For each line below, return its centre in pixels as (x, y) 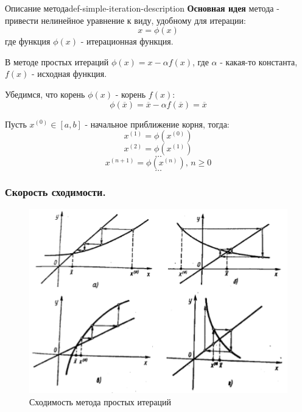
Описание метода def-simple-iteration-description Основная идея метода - (142, 8)
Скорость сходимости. (55, 192)
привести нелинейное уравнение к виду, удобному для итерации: (125, 20)
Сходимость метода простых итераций (100, 401)
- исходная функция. (69, 74)
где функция (28, 41)
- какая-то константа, (259, 61)
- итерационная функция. (127, 41)
